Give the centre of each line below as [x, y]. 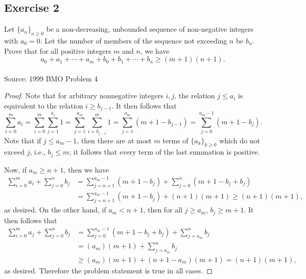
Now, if [15, 169]
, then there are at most [114, 140]
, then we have [86, 169]
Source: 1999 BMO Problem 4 [51, 78]
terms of [175, 140]
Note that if [23, 140]
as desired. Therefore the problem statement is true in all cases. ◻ [109, 270]
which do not [240, 140]
